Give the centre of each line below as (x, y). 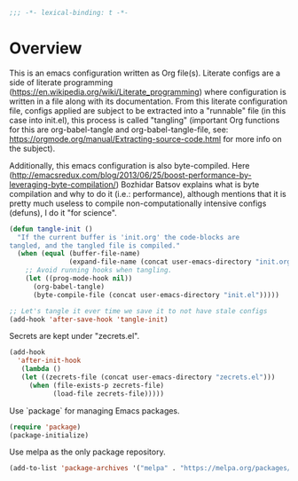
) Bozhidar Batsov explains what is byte (188, 184)
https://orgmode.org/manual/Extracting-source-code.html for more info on (145, 138)
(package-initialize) (49, 435)
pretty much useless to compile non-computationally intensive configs (138, 203)
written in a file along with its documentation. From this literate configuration (149, 101)
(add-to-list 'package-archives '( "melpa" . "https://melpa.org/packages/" (152, 469)
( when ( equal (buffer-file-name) (79, 254)
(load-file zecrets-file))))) (109, 394)
